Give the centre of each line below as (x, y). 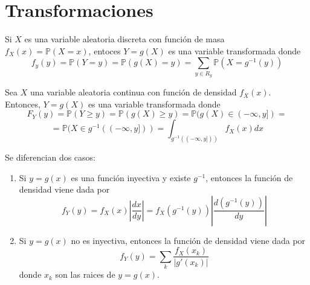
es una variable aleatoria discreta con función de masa (124, 39)
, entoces (105, 50)
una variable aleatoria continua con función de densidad (133, 92)
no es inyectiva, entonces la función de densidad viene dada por (188, 240)
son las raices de (85, 274)
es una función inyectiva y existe (131, 177)
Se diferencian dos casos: (50, 157)
